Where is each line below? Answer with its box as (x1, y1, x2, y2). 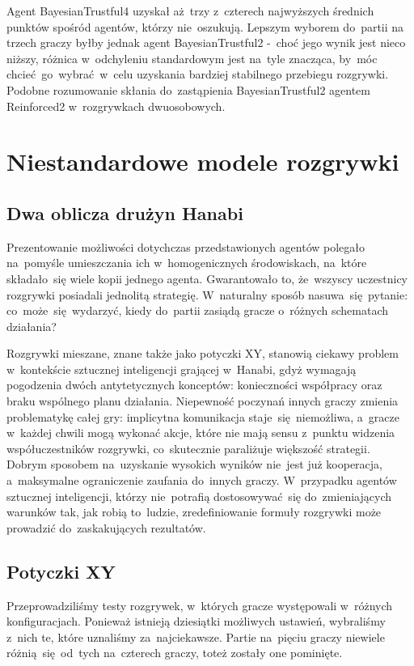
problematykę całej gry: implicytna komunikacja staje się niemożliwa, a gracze (6, 408, 400, 425)
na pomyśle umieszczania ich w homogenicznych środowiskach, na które (6, 254, 367, 271)
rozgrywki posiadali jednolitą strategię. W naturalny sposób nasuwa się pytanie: (6, 286, 408, 303)
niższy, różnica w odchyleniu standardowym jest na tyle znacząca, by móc (6, 49, 378, 66)
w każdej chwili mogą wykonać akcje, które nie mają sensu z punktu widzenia (6, 424, 395, 441)
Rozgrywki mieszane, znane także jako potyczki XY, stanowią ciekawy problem (6, 345, 399, 362)
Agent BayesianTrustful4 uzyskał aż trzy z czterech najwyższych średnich (6, 2, 374, 19)
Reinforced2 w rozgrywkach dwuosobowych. (6, 97, 226, 114)
